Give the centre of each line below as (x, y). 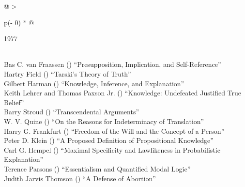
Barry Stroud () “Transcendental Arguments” (72, 112)
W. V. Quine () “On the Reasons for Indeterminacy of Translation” (104, 121)
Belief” (14, 102)
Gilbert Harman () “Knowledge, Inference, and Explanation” (94, 83)
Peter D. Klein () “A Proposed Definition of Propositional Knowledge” (109, 140)
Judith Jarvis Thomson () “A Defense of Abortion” (80, 178)
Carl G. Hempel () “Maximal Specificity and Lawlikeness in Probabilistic (112, 149)
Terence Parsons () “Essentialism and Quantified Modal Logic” (97, 168)
